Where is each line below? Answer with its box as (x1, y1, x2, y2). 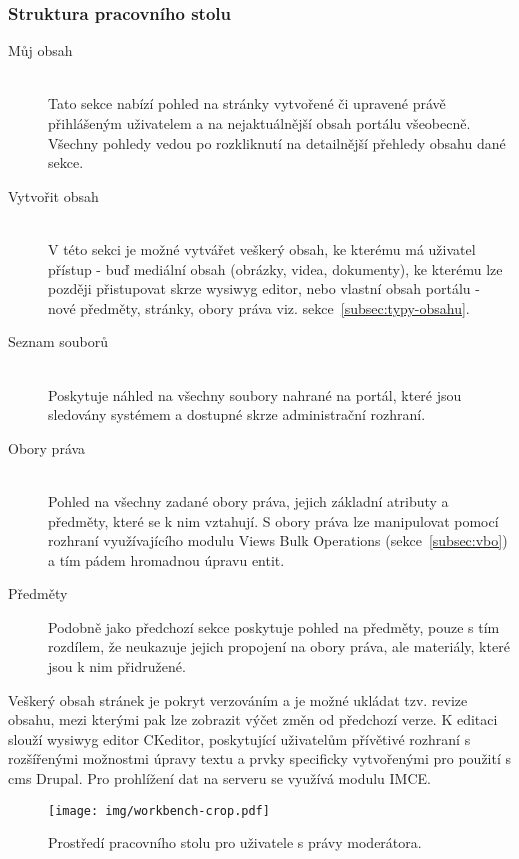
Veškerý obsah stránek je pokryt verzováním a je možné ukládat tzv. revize (8, 689, 468, 710)
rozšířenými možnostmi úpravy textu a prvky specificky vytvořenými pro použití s (8, 748, 512, 769)
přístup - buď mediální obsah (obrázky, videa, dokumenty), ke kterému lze (48, 258, 503, 279)
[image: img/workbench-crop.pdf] (48, 803, 270, 818)
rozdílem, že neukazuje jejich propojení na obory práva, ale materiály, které (48, 636, 510, 657)
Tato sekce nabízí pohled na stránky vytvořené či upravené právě (48, 93, 446, 114)
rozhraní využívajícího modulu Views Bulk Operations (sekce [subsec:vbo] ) (48, 530, 508, 551)
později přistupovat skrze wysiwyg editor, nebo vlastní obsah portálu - (48, 278, 480, 299)
